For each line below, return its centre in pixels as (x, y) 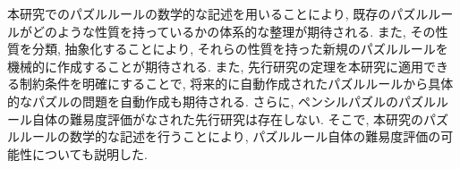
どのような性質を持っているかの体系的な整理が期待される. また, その (234, 31)
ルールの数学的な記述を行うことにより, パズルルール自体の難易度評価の (230, 136)
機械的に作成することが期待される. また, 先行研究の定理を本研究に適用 (216, 66)
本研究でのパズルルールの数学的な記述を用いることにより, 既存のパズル (218, 13)
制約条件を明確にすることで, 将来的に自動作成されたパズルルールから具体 (236, 84)
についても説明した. (89, 153)
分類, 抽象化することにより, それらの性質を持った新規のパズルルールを (240, 49)
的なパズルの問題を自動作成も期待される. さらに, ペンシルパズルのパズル (222, 101)
